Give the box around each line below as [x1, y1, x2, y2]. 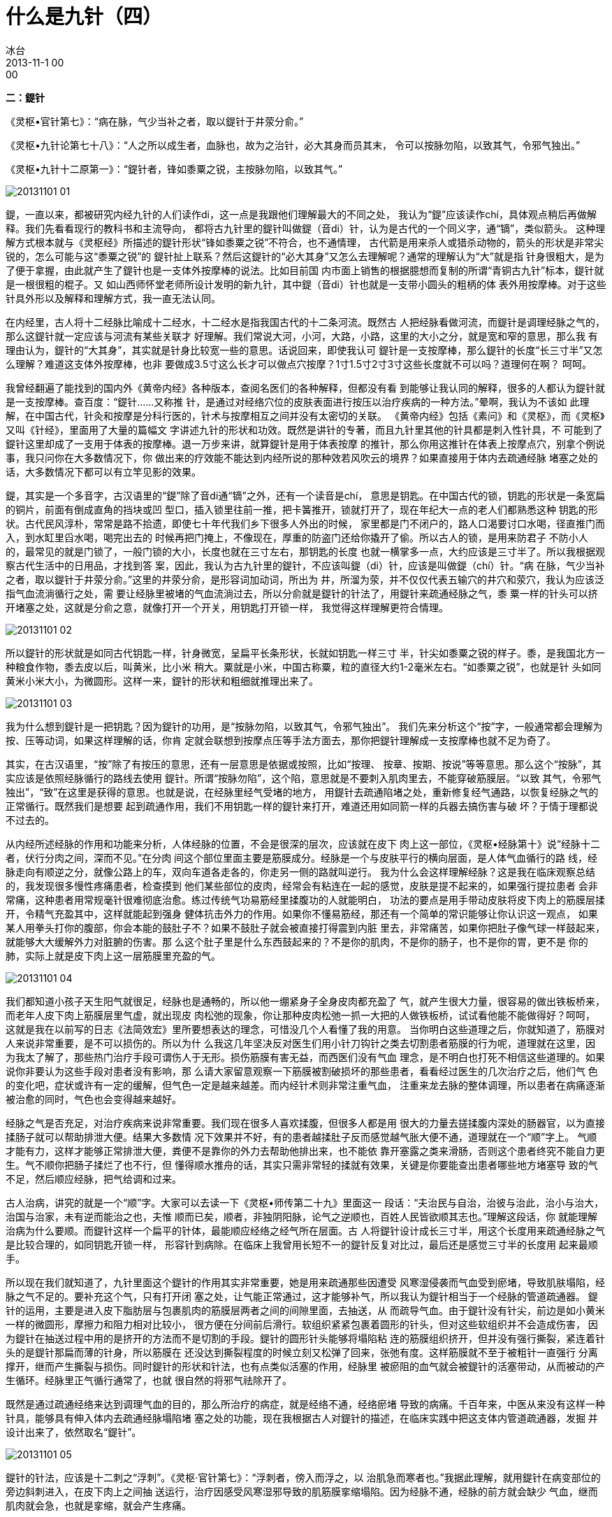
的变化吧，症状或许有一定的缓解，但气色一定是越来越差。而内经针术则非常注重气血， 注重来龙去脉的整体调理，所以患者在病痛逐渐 [6, 1078, 605, 1091]
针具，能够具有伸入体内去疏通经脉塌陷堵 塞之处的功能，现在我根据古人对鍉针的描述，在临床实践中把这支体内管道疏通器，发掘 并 [6, 1411, 598, 1424]
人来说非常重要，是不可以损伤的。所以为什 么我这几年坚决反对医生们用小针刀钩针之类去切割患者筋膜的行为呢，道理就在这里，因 [6, 1037, 595, 1049]
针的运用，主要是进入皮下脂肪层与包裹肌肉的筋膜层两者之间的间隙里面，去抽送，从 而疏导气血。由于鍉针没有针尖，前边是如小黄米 [6, 1304, 605, 1316]
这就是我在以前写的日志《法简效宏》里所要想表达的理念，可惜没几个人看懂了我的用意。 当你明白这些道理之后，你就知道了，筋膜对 [6, 1023, 605, 1035]
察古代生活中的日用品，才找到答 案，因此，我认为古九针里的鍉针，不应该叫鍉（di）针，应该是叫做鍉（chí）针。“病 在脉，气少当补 [6, 559, 605, 571]
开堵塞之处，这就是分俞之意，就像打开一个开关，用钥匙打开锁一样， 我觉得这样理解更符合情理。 [6, 601, 449, 613]
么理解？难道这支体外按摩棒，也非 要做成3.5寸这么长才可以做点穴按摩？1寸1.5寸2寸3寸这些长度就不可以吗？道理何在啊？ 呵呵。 [6, 357, 592, 370]
